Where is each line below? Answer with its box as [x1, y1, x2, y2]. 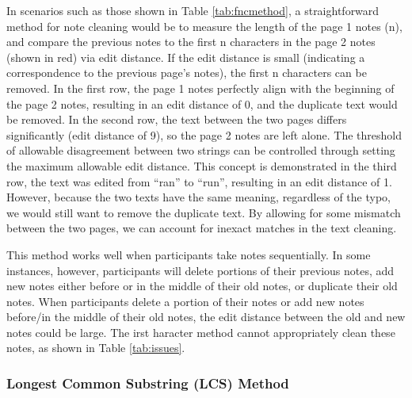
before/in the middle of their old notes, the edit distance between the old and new [6, 308, 406, 325]
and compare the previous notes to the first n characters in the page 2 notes [6, 33, 376, 50]
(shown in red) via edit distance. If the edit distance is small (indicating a [6, 48, 365, 65]
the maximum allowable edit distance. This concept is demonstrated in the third [6, 157, 397, 174]
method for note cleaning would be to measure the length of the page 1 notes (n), [6, 17, 402, 34]
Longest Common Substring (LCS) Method [6, 373, 289, 392]
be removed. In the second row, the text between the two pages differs [6, 111, 347, 128]
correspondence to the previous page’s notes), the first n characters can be [6, 64, 367, 81]
